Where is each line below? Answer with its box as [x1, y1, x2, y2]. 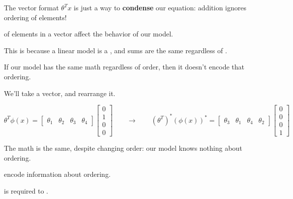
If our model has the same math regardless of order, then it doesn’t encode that [4, 62, 245, 72]
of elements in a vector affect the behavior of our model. [4, 29, 173, 39]
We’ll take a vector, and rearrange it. [4, 88, 116, 98]
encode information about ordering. [4, 169, 111, 179]
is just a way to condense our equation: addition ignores [74, 2, 246, 12]
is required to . [4, 186, 48, 196]
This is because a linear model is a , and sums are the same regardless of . [4, 45, 227, 55]
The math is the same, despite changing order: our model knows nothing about [4, 143, 242, 153]
